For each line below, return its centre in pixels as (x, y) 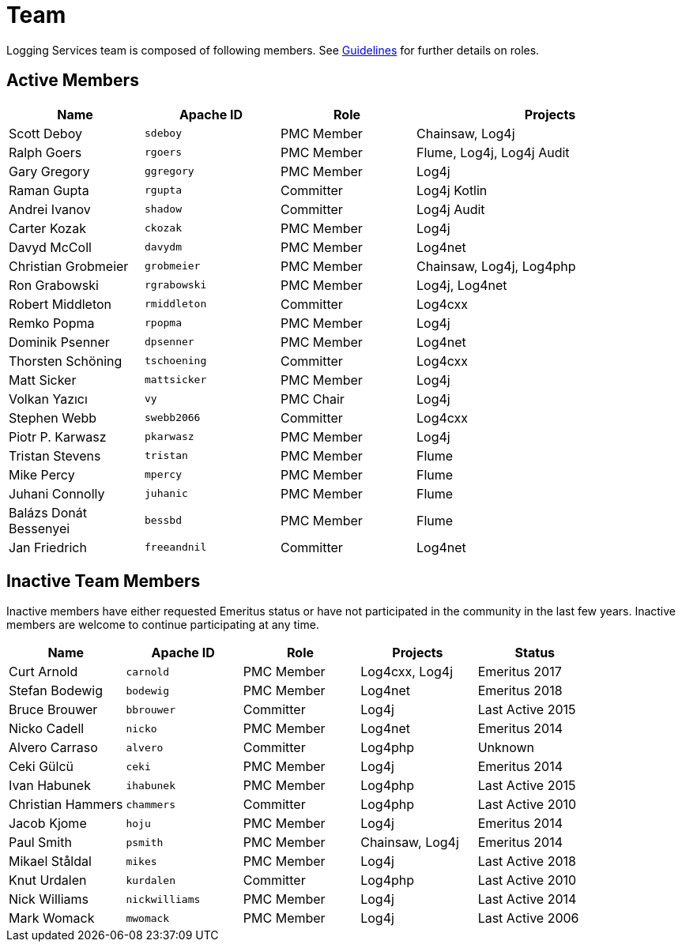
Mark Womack (52, 918)
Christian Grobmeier (69, 266)
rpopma (163, 323)
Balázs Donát (48, 512)
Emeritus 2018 (520, 691)
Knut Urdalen (48, 880)
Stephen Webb (53, 418)
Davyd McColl (50, 247)
